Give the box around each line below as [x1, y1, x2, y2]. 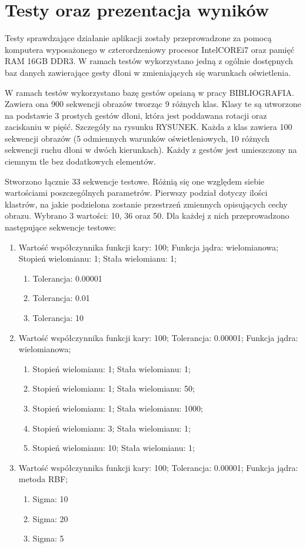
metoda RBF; [18, 473, 68, 485]
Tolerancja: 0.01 [32, 292, 90, 304]
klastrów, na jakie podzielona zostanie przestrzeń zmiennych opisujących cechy [5, 198, 288, 210]
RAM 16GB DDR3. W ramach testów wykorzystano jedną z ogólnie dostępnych [5, 55, 293, 67]
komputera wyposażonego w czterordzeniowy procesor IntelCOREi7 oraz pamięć [5, 43, 294, 55]
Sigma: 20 [32, 512, 68, 524]
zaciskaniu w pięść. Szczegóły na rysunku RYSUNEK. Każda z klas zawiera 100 [5, 121, 292, 133]
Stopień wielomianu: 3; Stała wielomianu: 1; [32, 422, 191, 434]
